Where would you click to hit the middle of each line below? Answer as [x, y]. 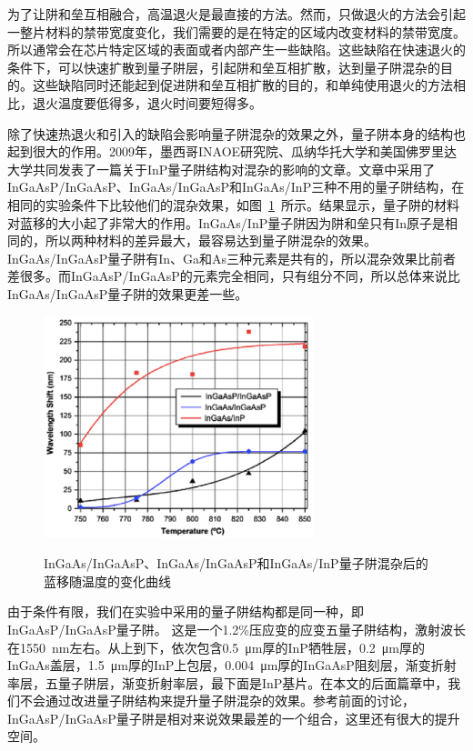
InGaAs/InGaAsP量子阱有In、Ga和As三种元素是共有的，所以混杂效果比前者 [232, 258]
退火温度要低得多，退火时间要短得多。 [147, 102]
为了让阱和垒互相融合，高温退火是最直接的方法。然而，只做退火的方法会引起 [236, 14]
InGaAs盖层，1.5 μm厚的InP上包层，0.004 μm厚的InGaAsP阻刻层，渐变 [219, 665]
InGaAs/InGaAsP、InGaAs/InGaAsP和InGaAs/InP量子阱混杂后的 [236, 563]
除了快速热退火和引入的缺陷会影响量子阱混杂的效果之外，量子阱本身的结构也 [236, 133]
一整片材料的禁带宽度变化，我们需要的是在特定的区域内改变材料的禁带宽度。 [236, 31]
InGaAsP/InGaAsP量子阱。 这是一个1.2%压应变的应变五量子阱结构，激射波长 [236, 629]
